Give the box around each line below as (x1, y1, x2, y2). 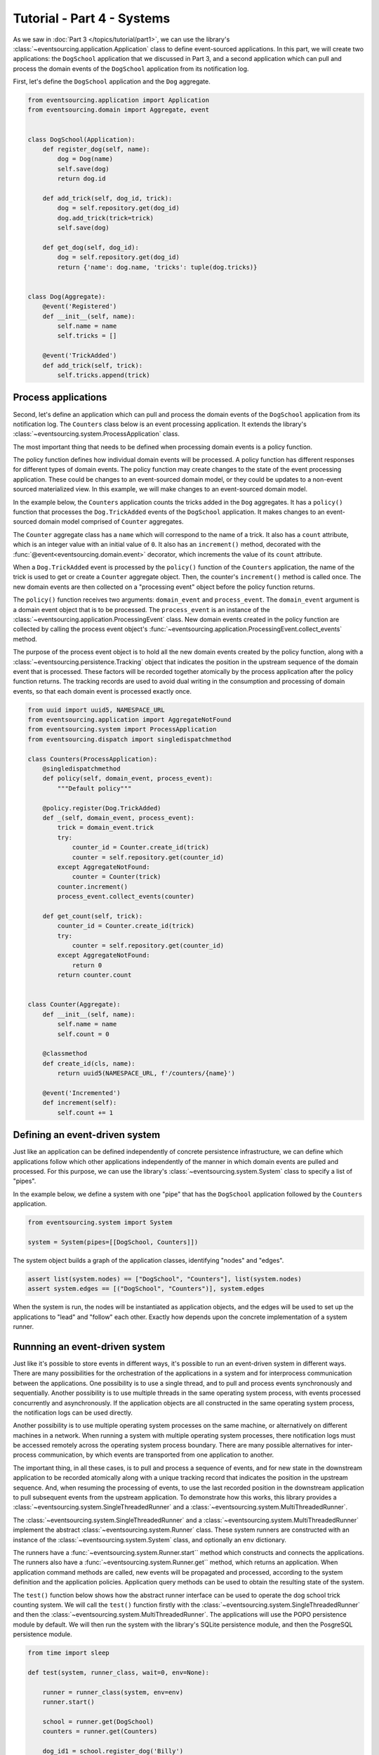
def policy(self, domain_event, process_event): (42, 774, 213, 783)
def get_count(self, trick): (42, 912, 143, 920)
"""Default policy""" (57, 784, 132, 793)
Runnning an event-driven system (13, 1341, 166, 1353)
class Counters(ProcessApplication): (27, 755, 158, 763)
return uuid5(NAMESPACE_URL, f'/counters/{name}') (57, 1069, 235, 1078)
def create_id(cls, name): (42, 1059, 136, 1067)
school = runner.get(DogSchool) (42, 1717, 154, 1726)
